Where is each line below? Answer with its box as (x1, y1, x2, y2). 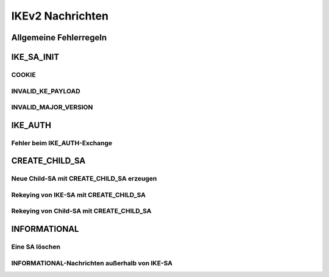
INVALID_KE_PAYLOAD (11, 87, 80, 95)
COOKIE (11, 70, 36, 79)
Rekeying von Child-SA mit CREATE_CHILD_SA (11, 207, 152, 215)
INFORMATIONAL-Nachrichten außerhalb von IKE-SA (11, 259, 173, 267)
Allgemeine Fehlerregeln (11, 32, 107, 43)
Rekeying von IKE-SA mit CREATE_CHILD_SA (11, 190, 146, 199)
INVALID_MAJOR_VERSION (11, 103, 93, 112)
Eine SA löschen (11, 242, 61, 251)
